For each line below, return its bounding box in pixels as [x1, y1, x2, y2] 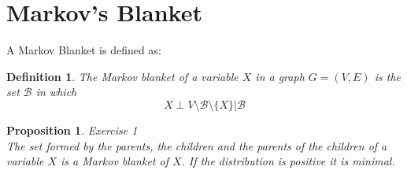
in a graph [255, 68, 305, 84]
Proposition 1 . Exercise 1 [6, 121, 138, 138]
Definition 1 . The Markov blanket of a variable [6, 68, 239, 84]
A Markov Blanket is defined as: [6, 42, 161, 58]
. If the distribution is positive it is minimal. [181, 153, 395, 169]
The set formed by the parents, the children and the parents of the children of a [6, 137, 387, 154]
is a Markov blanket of [61, 153, 168, 169]
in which [35, 83, 77, 100]
